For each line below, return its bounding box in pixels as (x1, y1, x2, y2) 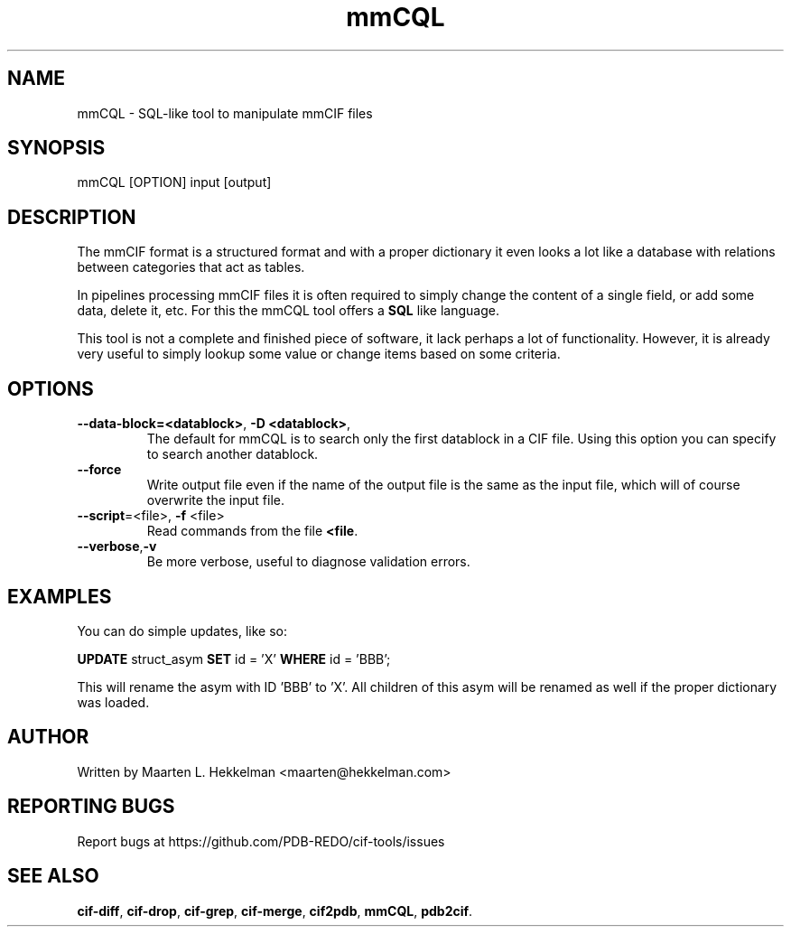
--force (77, 462, 122, 478)
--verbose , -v (77, 538, 157, 555)
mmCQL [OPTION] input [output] (77, 174, 272, 191)
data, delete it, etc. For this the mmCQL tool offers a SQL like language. (77, 303, 499, 319)
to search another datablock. (146, 446, 319, 462)
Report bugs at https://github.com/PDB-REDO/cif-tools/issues (77, 833, 445, 849)
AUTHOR (7, 725, 89, 749)
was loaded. (77, 694, 150, 710)
